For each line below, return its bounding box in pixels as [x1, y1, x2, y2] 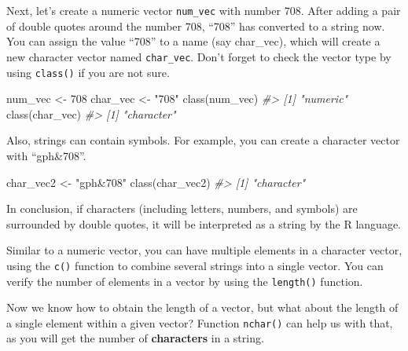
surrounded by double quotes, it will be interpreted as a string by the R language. [6, 215, 402, 232]
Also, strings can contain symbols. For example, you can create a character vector [6, 132, 400, 148]
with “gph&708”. [6, 147, 86, 163]
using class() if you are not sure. [6, 64, 170, 80]
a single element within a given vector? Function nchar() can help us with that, [6, 314, 393, 331]
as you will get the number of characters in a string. [6, 330, 264, 346]
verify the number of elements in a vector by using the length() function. [6, 272, 363, 289]
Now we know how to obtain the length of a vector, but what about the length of [6, 299, 399, 316]
